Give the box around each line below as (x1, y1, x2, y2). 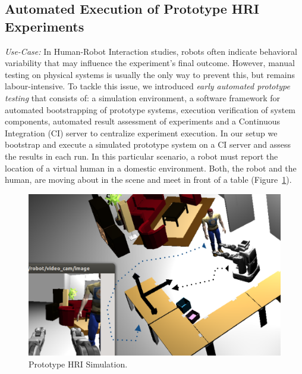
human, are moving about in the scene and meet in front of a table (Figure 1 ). (5, 173, 292, 186)
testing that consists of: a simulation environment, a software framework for (5, 91, 280, 104)
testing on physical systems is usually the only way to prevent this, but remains (5, 68, 295, 80)
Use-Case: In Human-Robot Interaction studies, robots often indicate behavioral (5, 45, 297, 57)
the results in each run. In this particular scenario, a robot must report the (5, 149, 278, 162)
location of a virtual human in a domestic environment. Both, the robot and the (5, 161, 297, 174)
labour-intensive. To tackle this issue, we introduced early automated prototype (5, 80, 290, 92)
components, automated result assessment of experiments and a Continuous (5, 115, 281, 127)
